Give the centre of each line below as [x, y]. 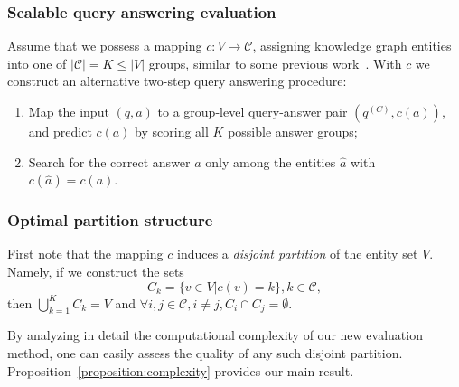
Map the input [69, 111]
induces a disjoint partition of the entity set [298, 254]
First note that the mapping [85, 254]
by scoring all [172, 131]
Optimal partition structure [110, 220]
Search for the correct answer [109, 161]
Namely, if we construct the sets [96, 271]
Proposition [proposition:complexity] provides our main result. [181, 370]
